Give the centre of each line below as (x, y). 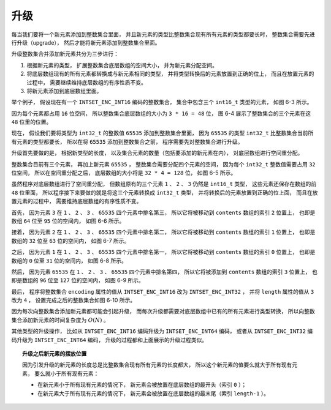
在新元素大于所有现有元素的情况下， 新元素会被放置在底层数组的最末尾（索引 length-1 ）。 (154, 393)
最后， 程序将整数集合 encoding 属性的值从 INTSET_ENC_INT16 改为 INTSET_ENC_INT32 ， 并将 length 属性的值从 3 (163, 291)
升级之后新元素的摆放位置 (55, 354)
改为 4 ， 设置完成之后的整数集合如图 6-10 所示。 (74, 300)
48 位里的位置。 (32, 122)
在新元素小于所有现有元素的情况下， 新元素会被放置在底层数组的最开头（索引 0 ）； (142, 385)
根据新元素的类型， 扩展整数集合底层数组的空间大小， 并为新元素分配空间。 (122, 65)
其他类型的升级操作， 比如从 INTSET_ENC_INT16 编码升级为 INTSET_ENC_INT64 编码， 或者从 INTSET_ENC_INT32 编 (162, 331)
